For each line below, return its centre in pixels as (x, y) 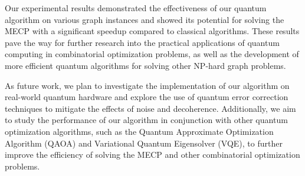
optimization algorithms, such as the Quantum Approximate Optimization (139, 131)
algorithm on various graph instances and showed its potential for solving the (145, 19)
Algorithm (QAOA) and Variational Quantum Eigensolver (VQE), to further (144, 143)
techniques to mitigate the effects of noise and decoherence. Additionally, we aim (150, 108)
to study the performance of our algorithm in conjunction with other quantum (146, 120)
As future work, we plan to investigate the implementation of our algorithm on (147, 85)
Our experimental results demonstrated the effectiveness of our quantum (136, 8)
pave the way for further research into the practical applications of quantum (142, 42)
